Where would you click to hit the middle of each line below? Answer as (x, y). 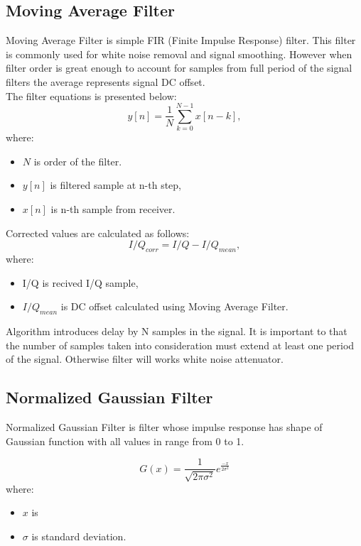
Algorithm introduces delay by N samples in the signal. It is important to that (177, 331)
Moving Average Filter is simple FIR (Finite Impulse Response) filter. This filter (181, 40)
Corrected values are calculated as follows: (98, 233)
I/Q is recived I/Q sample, (80, 282)
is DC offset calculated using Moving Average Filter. (174, 306)
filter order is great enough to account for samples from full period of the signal (179, 68)
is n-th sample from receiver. (113, 209)
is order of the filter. (78, 161)
